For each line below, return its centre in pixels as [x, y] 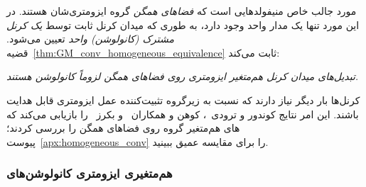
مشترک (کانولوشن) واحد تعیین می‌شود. [90, 39]
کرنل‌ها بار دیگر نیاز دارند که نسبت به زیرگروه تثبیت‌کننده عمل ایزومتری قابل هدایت [183, 100]
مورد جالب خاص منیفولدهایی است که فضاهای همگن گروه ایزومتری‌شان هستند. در [182, 11]
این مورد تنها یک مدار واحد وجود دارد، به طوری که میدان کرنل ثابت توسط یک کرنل [183, 24]
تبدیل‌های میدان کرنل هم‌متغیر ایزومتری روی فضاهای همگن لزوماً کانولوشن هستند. [183, 76]
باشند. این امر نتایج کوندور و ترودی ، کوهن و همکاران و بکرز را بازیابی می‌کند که [183, 114]
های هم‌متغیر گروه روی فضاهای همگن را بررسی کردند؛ [123, 128]
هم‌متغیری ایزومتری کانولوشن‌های [90, 173]
